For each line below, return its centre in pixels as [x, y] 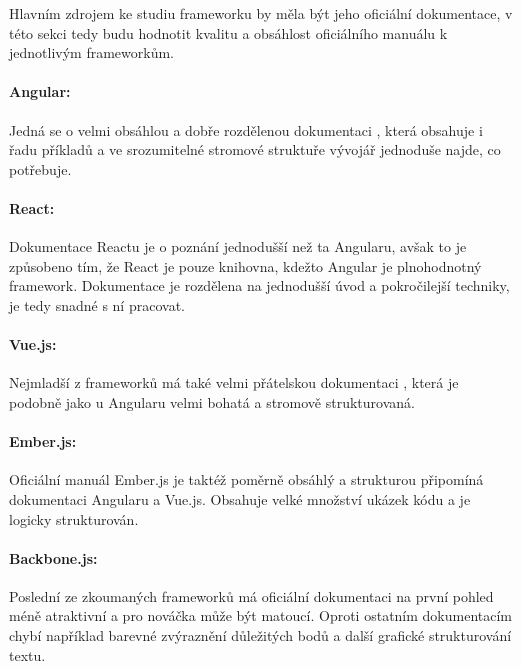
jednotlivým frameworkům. [91, 52]
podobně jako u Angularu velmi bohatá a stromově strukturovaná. [212, 401]
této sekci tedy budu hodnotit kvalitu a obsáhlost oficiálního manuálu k [228, 32]
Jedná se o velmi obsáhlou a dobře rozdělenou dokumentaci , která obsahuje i [246, 129]
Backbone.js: [53, 557]
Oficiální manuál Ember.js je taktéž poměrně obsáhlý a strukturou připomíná [246, 479]
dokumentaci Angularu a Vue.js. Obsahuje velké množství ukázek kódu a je [240, 498]
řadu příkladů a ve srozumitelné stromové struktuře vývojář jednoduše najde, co [255, 149]
